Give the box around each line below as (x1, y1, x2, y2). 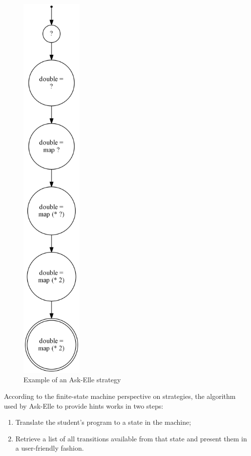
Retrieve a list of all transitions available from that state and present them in (15, 433, 247, 443)
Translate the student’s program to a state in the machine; (15, 417, 191, 427)
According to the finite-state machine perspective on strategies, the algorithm (4, 391, 236, 401)
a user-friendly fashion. (15, 443, 84, 453)
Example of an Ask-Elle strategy (23, 374, 121, 385)
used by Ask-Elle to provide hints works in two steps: (4, 400, 164, 411)
